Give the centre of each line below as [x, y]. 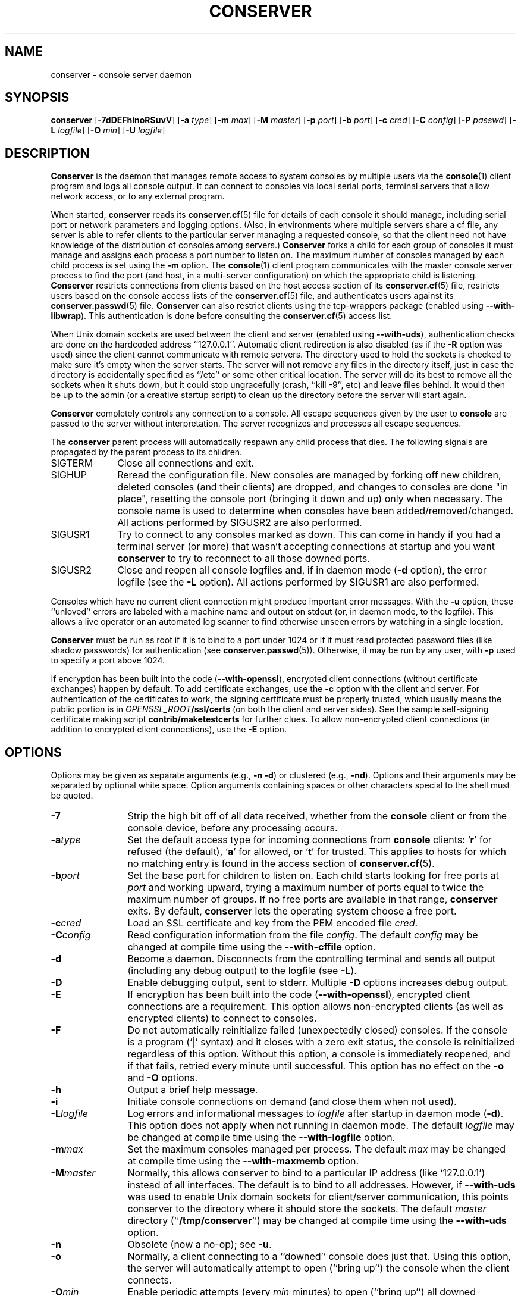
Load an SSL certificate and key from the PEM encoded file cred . [273, 923]
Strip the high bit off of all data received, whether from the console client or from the [317, 816]
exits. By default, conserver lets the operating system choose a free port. [292, 911]
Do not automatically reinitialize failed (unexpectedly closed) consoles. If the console [317, 1030]
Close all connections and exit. [186, 463]
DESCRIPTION [47, 153]
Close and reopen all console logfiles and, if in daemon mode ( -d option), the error [302, 570]
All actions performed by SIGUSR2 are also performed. [240, 523]
